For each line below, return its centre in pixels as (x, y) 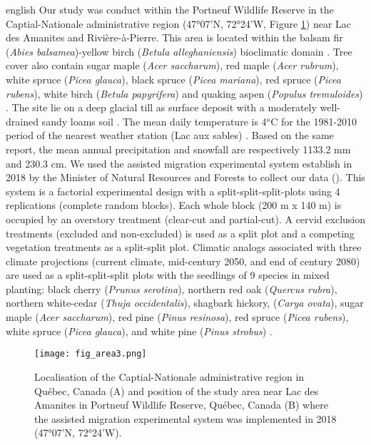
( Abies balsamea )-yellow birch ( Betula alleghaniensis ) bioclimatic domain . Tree (179, 51)
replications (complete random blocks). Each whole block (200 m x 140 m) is (174, 205)
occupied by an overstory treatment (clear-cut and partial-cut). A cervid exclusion (185, 219)
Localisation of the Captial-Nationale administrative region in (169, 376)
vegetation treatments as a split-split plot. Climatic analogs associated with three (184, 247)
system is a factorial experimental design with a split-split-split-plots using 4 (173, 191)
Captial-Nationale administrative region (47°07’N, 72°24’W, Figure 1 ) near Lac (179, 23)
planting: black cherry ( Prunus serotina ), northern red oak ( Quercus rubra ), (172, 288)
